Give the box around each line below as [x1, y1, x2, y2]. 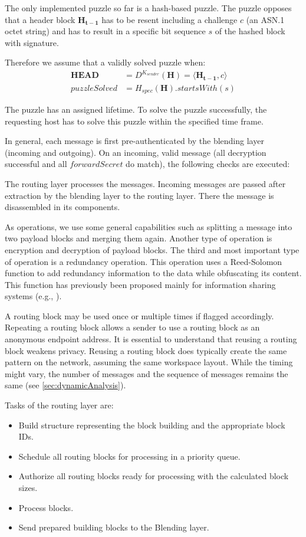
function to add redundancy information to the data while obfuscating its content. [5, 267, 302, 279]
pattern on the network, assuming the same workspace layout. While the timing [5, 356, 293, 368]
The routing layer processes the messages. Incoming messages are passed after [5, 177, 286, 189]
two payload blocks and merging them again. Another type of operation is [5, 232, 272, 244]
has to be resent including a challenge [101, 13, 238, 25]
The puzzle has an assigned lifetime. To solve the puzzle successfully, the [5, 103, 267, 115]
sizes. [18, 482, 38, 494]
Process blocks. [18, 501, 74, 513]
